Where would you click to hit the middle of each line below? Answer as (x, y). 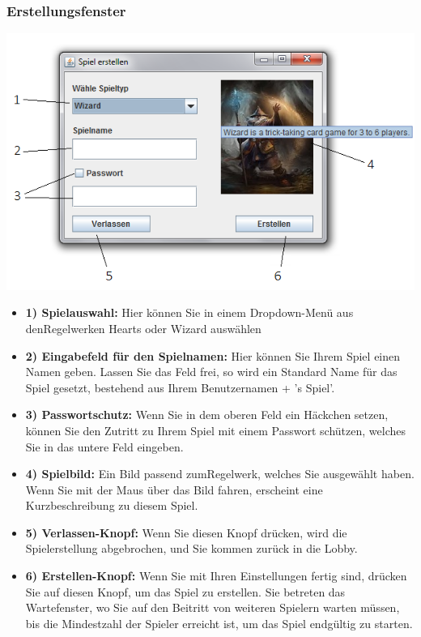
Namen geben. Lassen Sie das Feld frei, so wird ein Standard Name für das (211, 372)
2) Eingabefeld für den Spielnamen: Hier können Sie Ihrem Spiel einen (213, 355)
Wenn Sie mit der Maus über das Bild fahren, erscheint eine (174, 489)
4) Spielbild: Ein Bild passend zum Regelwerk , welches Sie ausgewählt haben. (220, 474)
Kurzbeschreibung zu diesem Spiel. (112, 505)
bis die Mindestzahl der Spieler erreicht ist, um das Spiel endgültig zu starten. (219, 623)
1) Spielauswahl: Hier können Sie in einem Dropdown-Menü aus (189, 312)
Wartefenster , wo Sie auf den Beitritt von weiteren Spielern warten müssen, (213, 607)
